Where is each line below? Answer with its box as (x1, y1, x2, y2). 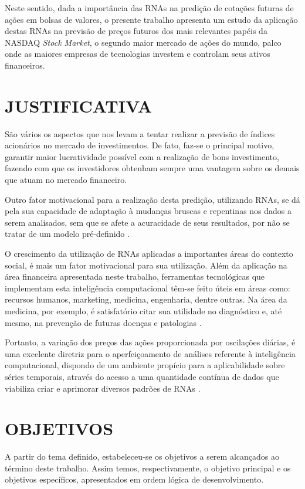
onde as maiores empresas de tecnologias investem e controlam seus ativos (5, 47, 270, 60)
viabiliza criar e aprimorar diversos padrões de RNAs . (5, 382, 201, 394)
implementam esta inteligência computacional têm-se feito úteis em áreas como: (5, 281, 290, 294)
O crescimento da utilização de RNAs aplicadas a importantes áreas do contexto (5, 247, 293, 260)
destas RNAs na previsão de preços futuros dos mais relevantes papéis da (5, 25, 267, 37)
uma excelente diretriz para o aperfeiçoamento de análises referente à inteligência (5, 347, 296, 359)
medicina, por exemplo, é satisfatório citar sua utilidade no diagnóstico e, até (5, 305, 282, 317)
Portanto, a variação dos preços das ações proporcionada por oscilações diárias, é (5, 336, 296, 348)
